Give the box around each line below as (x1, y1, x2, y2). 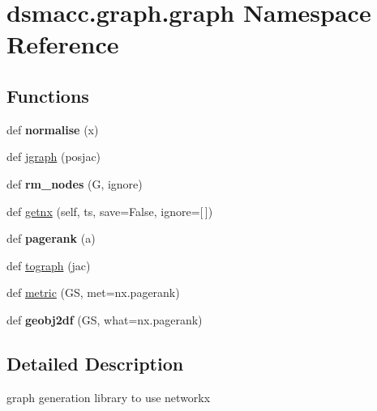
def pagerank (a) (6, 230, 96, 247)
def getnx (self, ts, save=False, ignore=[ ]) (6, 202, 213, 219)
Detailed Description (6, 350, 184, 375)
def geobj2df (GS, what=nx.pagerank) (6, 311, 203, 328)
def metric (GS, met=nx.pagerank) (6, 284, 180, 301)
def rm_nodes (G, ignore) (6, 175, 143, 192)
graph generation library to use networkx (6, 388, 211, 405)
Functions (6, 83, 89, 108)
